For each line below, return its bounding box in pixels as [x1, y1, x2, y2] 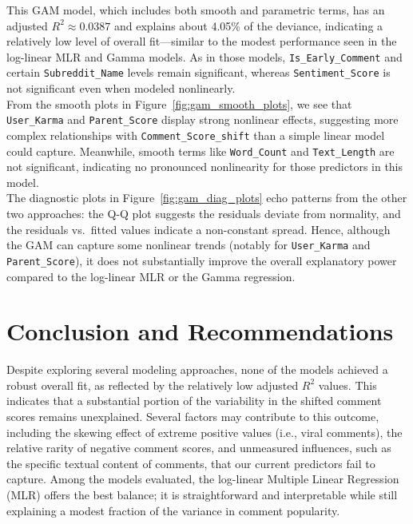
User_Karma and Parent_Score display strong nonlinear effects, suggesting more [6, 111, 399, 128]
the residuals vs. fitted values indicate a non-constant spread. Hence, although [6, 220, 391, 237]
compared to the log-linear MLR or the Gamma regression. [6, 268, 296, 284]
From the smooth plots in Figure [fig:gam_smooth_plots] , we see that [6, 95, 352, 112]
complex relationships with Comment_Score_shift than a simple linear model [6, 126, 385, 143]
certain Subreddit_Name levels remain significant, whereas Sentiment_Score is [6, 64, 391, 81]
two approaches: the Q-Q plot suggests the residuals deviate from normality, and [6, 205, 401, 222]
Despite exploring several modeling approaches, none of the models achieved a [6, 361, 388, 378]
